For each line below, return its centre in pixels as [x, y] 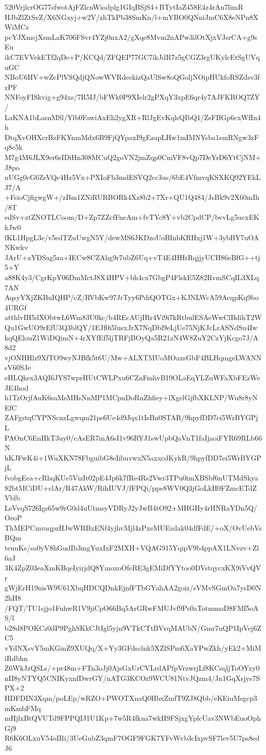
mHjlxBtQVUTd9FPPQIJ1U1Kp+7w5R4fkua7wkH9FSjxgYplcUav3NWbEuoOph [133, 718]
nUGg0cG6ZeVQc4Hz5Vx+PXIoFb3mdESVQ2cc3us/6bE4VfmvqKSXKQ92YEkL [133, 177]
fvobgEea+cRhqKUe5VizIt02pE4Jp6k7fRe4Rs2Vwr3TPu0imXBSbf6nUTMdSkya [131, 477]
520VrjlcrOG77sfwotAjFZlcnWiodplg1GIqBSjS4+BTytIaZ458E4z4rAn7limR [124, 7]
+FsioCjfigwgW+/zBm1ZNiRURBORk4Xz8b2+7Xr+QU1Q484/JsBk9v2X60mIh [132, 197]
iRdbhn [16, 658]
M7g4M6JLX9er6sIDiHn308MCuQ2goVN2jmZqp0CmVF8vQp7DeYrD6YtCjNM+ [133, 157]
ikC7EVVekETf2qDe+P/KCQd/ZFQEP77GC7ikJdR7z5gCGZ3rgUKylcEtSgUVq [132, 56]
